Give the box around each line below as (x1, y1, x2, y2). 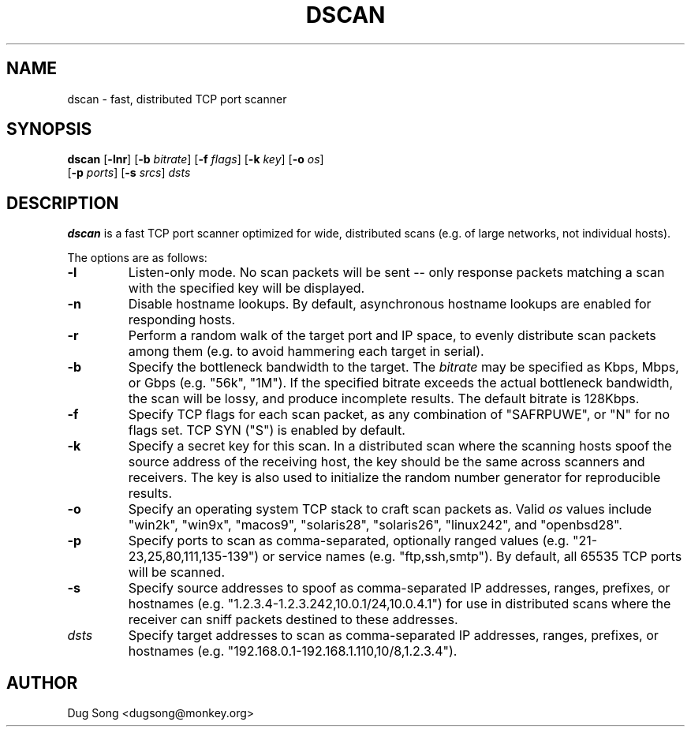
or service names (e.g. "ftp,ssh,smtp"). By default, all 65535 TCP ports (262, 548, 682, 565)
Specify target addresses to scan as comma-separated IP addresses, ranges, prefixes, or (128, 627, 659, 644)
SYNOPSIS (6, 119, 92, 140)
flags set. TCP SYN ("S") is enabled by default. (128, 422, 405, 439)
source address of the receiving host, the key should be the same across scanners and (128, 454, 645, 470)
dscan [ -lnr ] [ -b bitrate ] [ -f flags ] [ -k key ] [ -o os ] (67, 152, 324, 166)
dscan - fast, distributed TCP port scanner (67, 92, 287, 106)
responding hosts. (128, 312, 236, 328)
